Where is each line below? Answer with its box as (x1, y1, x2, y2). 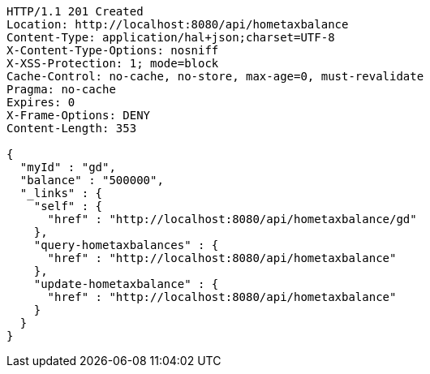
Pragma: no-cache (6, 83, 116, 96)
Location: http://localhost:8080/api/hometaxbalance (6, 18, 349, 31)
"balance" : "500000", (19, 174, 164, 187)
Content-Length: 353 (6, 122, 137, 135)
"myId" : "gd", (19, 161, 116, 174)
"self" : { (33, 200, 103, 213)
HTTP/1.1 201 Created (6, 5, 144, 18)
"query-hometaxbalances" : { (33, 239, 219, 251)
